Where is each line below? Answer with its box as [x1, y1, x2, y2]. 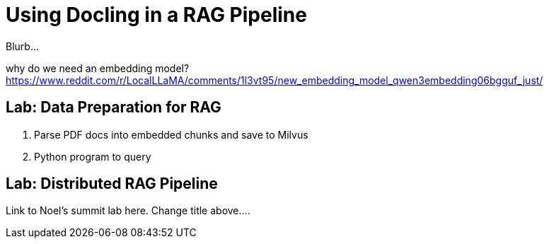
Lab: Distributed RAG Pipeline [6, 175, 218, 193]
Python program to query [34, 150, 151, 163]
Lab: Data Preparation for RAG [6, 98, 221, 117]
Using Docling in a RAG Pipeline [6, 3, 307, 27]
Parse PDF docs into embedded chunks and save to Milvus [34, 128, 308, 141]
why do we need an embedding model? [6, 62, 190, 74]
